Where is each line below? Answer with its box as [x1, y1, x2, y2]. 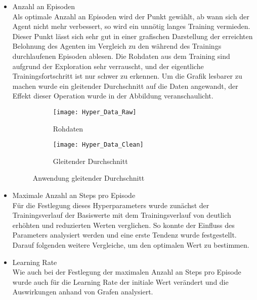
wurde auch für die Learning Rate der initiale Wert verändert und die [12, 276, 229, 287]
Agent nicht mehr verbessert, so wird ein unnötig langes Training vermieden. [12, 21, 250, 31]
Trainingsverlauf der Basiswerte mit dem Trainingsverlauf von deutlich [12, 210, 231, 220]
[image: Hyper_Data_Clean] [53, 141, 144, 149]
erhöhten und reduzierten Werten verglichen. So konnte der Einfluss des [12, 219, 235, 230]
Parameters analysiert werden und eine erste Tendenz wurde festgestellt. [12, 229, 237, 240]
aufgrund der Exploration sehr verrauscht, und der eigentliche [12, 60, 204, 71]
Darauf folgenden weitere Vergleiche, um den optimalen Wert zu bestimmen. [12, 240, 249, 250]
